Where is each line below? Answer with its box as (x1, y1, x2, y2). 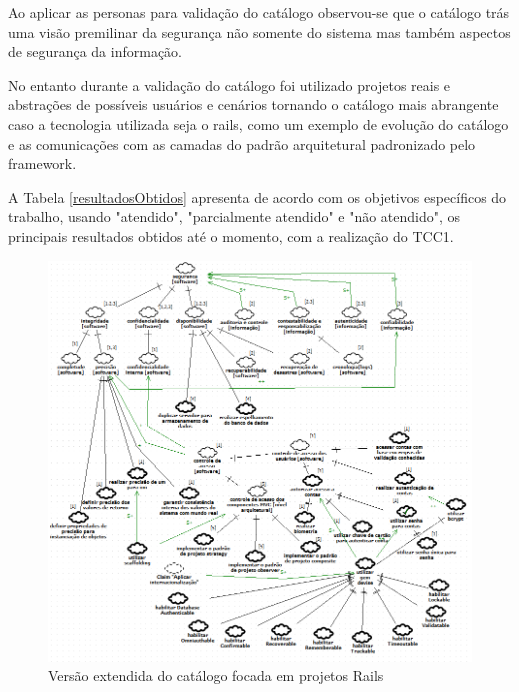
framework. (8, 153, 77, 174)
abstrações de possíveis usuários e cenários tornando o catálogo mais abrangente (8, 94, 499, 115)
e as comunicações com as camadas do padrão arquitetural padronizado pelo (8, 133, 476, 154)
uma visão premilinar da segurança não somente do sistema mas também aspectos (8, 21, 511, 42)
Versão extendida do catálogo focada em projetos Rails (48, 665, 384, 686)
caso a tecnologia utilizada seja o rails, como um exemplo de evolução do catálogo (8, 113, 509, 134)
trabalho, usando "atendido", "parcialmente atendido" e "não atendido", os (8, 206, 461, 227)
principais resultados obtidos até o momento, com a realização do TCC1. (8, 225, 454, 246)
